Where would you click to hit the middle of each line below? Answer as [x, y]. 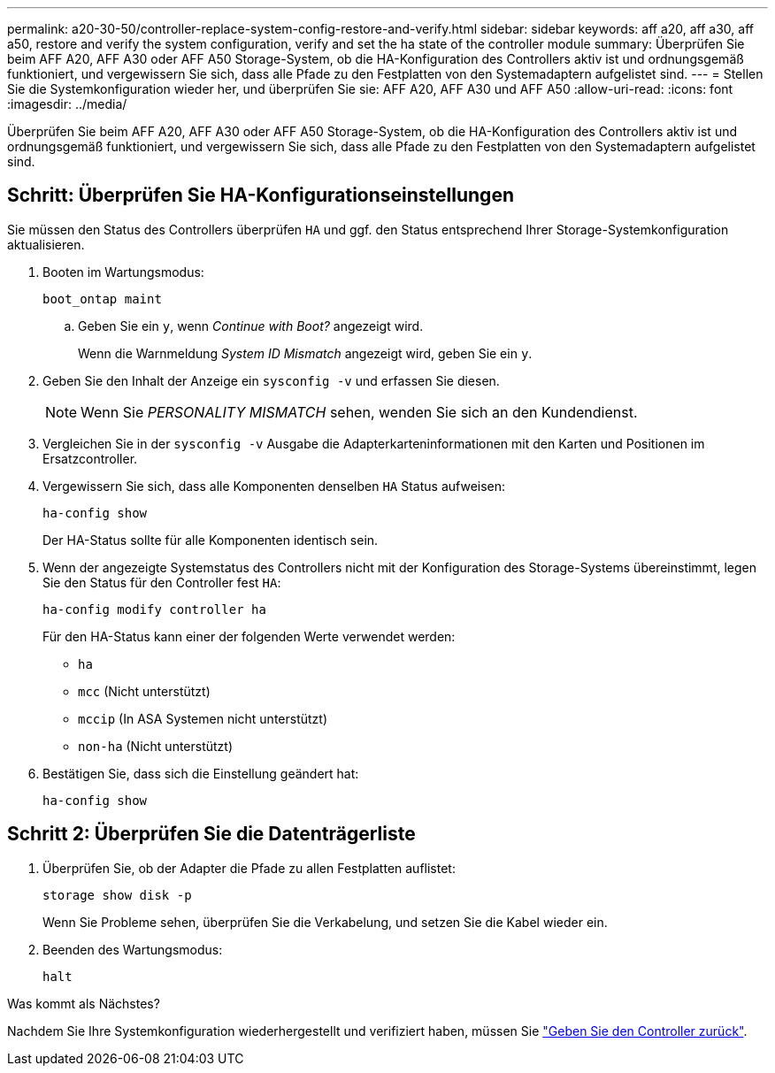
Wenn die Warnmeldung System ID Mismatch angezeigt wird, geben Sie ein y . [305, 353]
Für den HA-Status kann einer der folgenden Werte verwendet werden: [249, 636]
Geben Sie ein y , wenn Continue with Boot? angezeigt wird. [251, 326]
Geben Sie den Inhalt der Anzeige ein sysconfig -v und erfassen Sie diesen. [271, 380]
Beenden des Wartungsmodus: [133, 949]
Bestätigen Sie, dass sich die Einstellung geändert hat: [201, 773]
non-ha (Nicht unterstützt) [156, 746]
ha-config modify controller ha [154, 609]
